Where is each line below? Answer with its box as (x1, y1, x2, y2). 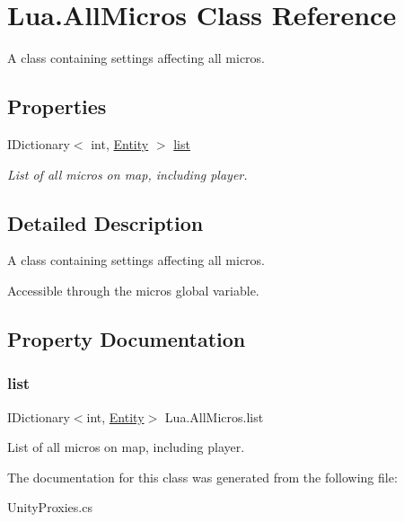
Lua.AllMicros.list (164, 407, 264, 426)
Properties (7, 93, 107, 120)
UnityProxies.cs (7, 498, 92, 517)
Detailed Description (7, 208, 204, 236)
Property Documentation (7, 324, 246, 352)
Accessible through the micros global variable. (7, 280, 259, 299)
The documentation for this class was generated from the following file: (7, 467, 398, 486)
